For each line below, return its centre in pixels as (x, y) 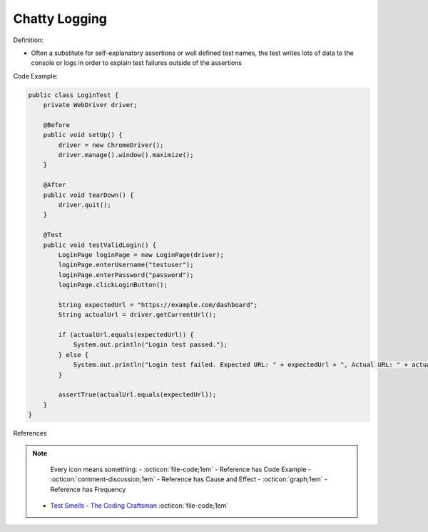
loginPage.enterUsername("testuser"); (126, 265)
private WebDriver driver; (91, 105)
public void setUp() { (83, 135)
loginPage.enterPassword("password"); (126, 275)
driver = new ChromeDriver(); (111, 145)
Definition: (29, 40)
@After (55, 185)
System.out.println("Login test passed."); (151, 345)
